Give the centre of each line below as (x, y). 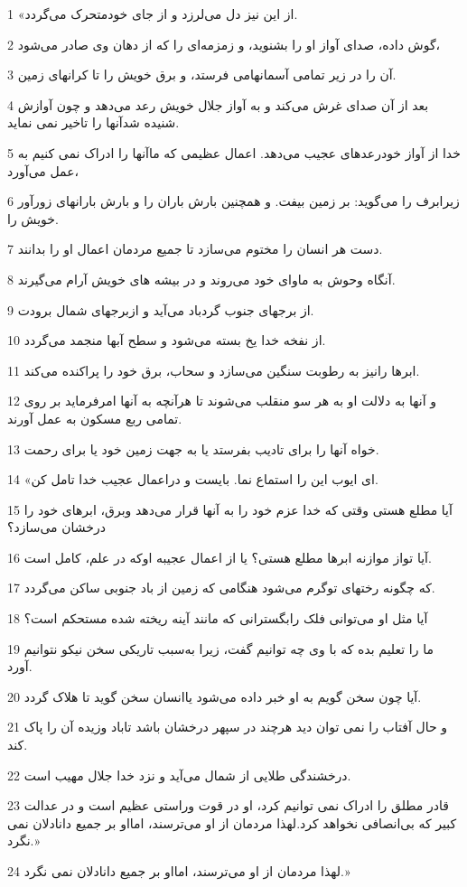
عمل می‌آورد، (43, 170)
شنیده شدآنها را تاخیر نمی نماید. (93, 122)
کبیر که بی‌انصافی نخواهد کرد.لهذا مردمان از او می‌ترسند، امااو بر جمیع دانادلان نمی (232, 822)
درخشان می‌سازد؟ (56, 527)
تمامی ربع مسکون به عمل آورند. (95, 418)
